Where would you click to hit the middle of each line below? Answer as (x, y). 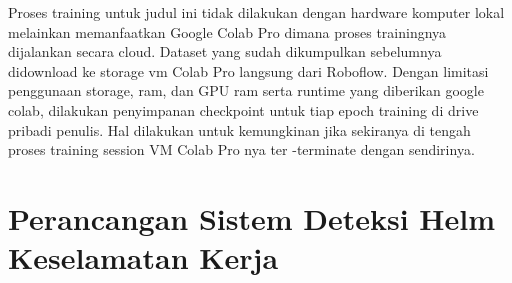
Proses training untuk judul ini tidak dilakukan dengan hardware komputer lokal (256, 12)
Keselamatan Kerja (143, 257)
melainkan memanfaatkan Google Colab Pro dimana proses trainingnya (227, 31)
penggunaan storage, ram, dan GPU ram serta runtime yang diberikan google (246, 90)
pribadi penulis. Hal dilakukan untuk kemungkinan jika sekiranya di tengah (239, 129)
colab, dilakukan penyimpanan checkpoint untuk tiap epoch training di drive (243, 109)
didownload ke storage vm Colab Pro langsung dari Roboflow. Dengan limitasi (248, 70)
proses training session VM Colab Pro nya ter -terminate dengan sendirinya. (241, 149)
